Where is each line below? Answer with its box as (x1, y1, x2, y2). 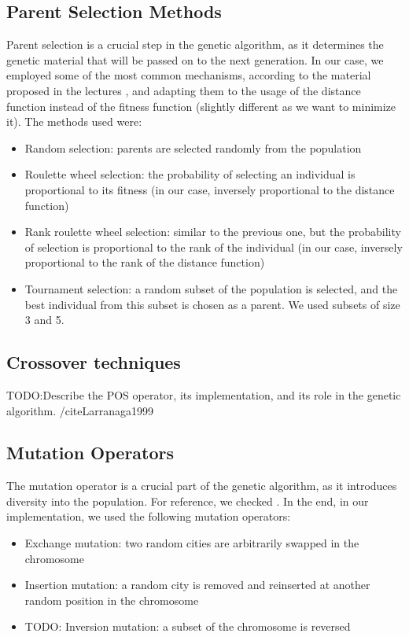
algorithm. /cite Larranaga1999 (6, 402, 154, 418)
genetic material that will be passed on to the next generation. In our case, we (6, 51, 384, 68)
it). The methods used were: (6, 113, 142, 130)
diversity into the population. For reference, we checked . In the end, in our (6, 492, 369, 509)
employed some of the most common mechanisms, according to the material (6, 67, 371, 83)
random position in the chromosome (24, 591, 199, 608)
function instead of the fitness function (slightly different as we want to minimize (6, 98, 396, 114)
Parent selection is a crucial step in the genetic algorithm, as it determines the (6, 36, 384, 53)
